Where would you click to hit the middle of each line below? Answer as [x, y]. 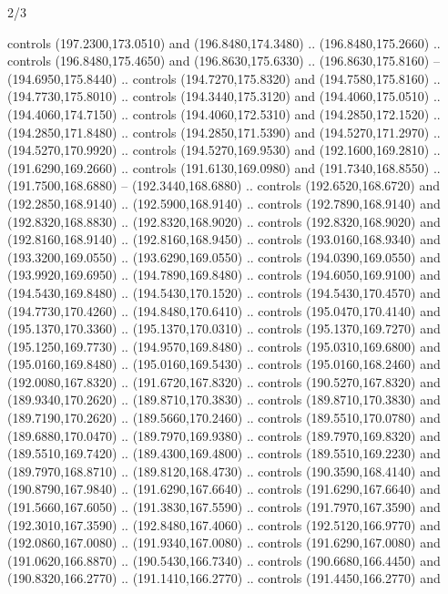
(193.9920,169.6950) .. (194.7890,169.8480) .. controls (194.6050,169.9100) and [224, 275]
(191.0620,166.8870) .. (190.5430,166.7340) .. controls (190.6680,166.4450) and [224, 560]
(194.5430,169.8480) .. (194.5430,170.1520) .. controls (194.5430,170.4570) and [224, 292]
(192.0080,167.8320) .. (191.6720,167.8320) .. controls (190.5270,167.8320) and [224, 381]
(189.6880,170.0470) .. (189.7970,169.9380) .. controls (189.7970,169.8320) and [224, 435]
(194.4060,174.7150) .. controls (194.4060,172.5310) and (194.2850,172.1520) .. [224, 113]
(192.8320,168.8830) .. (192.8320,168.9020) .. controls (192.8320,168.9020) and [224, 221]
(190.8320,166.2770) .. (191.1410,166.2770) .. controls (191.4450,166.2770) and [224, 578]
